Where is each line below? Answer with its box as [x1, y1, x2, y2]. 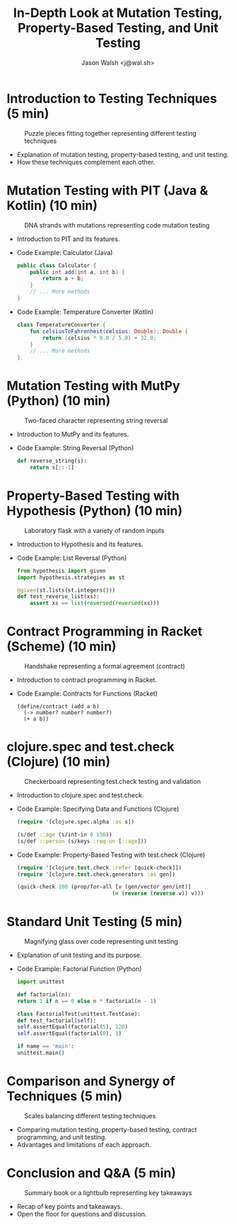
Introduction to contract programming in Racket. [16, 676, 157, 684]
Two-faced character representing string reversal [24, 416, 168, 425]
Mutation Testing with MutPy [6, 378, 181, 394]
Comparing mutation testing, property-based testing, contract [16, 1125, 197, 1134]
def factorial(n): [16, 991, 71, 998]
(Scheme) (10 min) [6, 638, 117, 655]
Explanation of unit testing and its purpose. [16, 951, 142, 959]
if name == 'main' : [16, 1043, 75, 1050]
